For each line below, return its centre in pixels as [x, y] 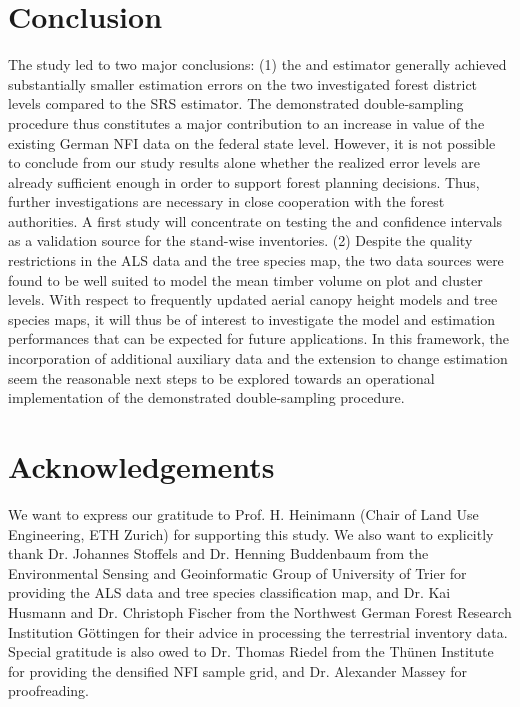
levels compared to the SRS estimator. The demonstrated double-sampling [236, 103]
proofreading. [49, 690]
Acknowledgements [141, 466]
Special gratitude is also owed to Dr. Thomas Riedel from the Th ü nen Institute [251, 651]
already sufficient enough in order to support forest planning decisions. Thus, [244, 181]
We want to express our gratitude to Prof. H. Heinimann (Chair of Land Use [243, 513]
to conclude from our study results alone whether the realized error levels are [244, 162]
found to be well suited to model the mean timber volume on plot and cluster [245, 279]
